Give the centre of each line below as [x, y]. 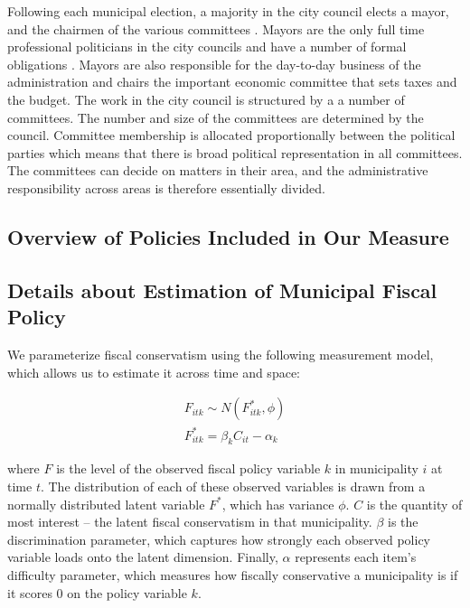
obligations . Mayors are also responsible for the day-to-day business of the [214, 64]
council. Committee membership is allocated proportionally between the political [231, 135]
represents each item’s [356, 557]
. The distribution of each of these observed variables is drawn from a [233, 486]
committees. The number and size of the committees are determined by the [216, 117]
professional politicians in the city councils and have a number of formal [207, 47]
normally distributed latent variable [106, 504]
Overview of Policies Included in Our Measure [228, 236]
